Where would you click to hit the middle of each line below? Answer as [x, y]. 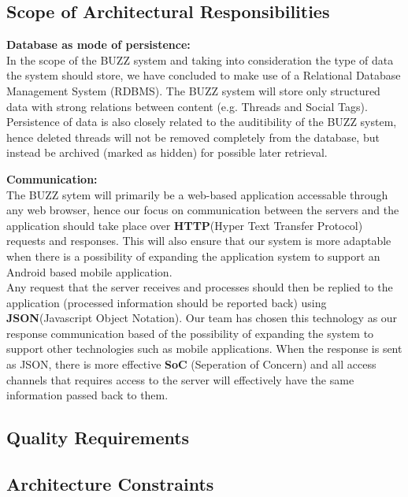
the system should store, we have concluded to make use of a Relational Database [204, 75]
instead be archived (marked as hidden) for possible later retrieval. [167, 152]
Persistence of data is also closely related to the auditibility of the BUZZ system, [202, 122]
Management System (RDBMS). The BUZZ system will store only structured [193, 90]
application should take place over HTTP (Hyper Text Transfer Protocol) [185, 225]
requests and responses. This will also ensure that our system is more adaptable [199, 241]
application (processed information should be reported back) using [167, 302]
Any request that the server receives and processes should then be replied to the [200, 287]
